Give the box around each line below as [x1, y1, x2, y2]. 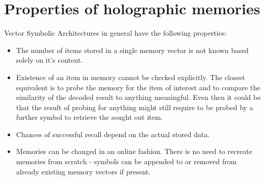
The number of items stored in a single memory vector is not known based [16, 44, 249, 55]
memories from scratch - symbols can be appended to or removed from [16, 156, 237, 167]
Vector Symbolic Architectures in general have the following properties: [4, 28, 227, 38]
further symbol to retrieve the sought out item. [16, 112, 163, 122]
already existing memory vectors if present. [16, 166, 151, 176]
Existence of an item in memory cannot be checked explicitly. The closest [16, 71, 245, 82]
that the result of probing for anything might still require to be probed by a [16, 101, 253, 112]
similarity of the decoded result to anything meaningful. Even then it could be [16, 92, 261, 102]
